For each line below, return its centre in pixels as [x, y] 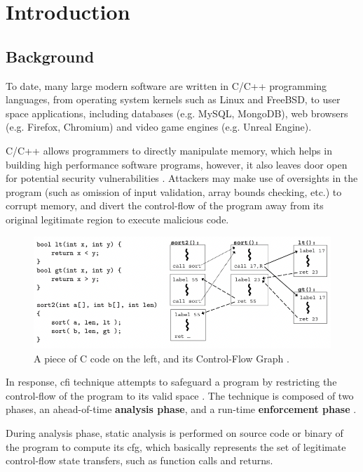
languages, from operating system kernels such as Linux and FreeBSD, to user [173, 99]
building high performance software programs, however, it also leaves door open [177, 164]
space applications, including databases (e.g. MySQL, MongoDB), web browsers [177, 113]
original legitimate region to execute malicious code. [117, 219]
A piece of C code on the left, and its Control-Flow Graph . [162, 358]
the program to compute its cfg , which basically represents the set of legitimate [176, 446]
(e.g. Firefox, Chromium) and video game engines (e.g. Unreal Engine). [159, 127]
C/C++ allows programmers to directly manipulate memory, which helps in [169, 150]
